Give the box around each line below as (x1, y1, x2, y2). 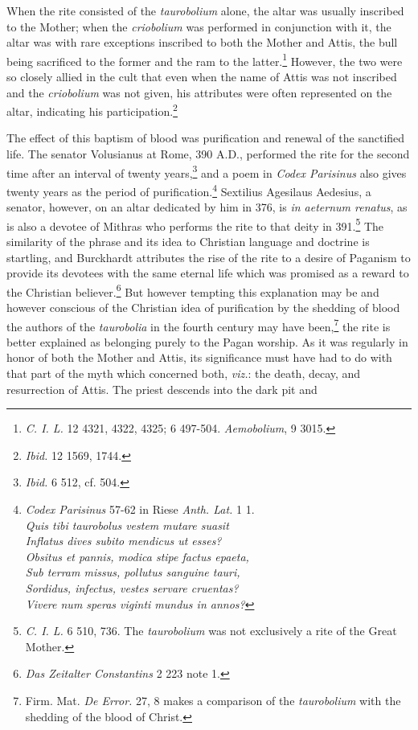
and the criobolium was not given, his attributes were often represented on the (6, 84, 392, 100)
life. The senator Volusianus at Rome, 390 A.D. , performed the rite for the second (6, 146, 410, 162)
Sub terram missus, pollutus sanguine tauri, (25, 564, 240, 580)
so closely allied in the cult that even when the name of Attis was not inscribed (6, 68, 397, 85)
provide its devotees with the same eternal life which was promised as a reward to (6, 265, 409, 281)
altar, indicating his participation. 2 (6, 100, 178, 119)
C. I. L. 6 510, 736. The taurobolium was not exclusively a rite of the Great (25, 622, 397, 639)
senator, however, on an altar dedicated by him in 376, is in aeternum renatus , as (6, 199, 408, 215)
